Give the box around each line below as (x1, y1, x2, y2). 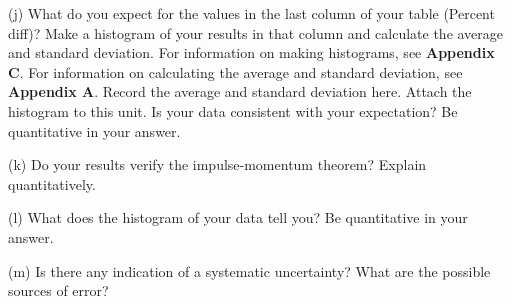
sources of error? (8, 280, 109, 301)
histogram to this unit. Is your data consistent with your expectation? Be (8, 100, 458, 121)
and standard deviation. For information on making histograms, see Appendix (8, 42, 495, 63)
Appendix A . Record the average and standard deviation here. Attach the (8, 81, 472, 102)
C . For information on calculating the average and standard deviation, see (8, 61, 463, 82)
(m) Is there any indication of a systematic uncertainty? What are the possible (8, 260, 491, 281)
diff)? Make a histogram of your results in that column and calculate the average (8, 22, 504, 43)
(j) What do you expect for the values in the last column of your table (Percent (8, 3, 495, 23)
